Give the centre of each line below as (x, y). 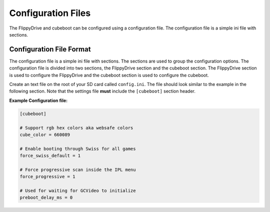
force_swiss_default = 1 (50, 156)
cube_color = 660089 (45, 134)
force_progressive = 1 (47, 177)
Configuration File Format (50, 49)
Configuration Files (50, 13)
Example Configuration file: (38, 100)
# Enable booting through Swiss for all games (78, 148)
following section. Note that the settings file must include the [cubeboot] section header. (102, 91)
